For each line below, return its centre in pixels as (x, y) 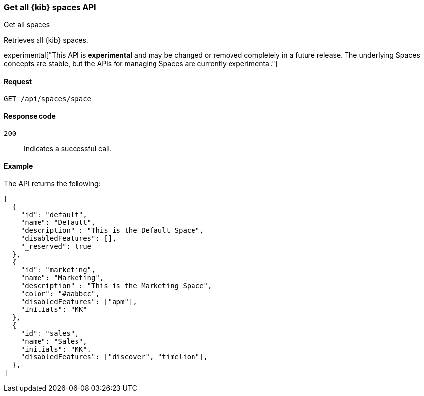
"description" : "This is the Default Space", (112, 231)
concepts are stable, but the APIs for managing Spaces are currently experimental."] (141, 64)
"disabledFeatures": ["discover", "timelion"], (114, 357)
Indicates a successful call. (68, 148)
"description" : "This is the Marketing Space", (116, 286)
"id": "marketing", (58, 270)
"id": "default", (54, 215)
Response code (30, 116)
